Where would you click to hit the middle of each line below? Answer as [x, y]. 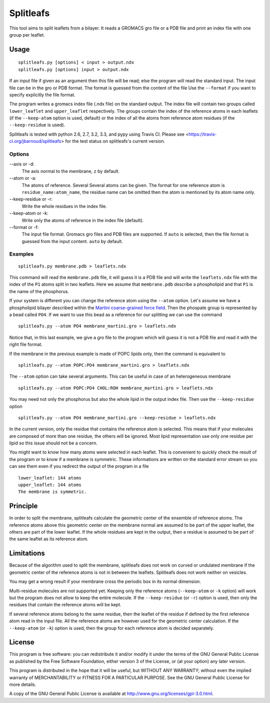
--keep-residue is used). [37, 125]
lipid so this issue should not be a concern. [53, 443]
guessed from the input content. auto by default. [72, 241]
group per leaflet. [27, 35]
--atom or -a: [23, 178]
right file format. [26, 344]
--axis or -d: [22, 164]
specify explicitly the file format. [42, 95]
